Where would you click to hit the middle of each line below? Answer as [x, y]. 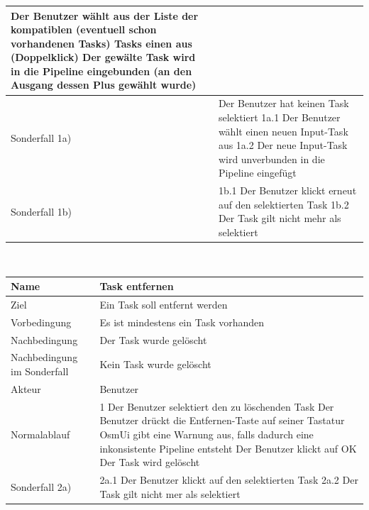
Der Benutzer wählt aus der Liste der [105, 15]
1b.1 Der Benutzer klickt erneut [287, 190]
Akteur [26, 388]
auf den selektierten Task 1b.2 [283, 204]
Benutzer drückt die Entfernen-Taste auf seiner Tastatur [222, 420]
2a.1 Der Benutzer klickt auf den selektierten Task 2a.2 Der [229, 479]
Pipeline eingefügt [257, 173]
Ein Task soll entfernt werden [164, 304]
